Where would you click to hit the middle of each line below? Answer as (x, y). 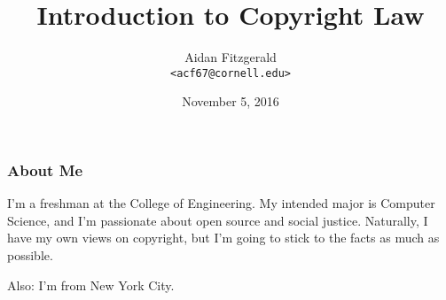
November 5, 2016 (231, 101)
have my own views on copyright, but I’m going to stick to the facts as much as (223, 238)
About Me (45, 169)
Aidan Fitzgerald (231, 57)
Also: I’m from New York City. (91, 285)
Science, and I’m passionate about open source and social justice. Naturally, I (218, 220)
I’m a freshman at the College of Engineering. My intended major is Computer (221, 203)
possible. (30, 255)
